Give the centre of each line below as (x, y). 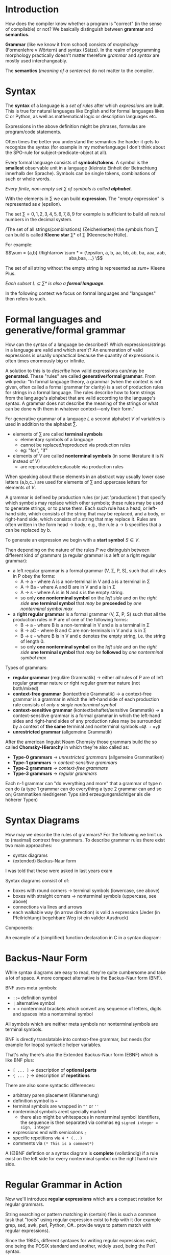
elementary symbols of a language (57, 439)
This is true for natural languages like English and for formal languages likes (85, 111)
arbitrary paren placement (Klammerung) (56, 1095)
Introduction (32, 9)
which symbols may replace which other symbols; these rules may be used (84, 503)
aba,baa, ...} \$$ (86, 258)
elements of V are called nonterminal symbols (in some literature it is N (88, 456)
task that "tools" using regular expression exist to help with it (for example (83, 1220)
